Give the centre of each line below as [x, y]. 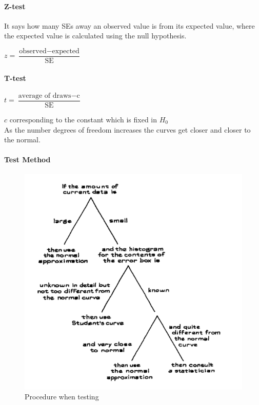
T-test [15, 78]
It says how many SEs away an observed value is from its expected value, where [129, 25]
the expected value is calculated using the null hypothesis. [95, 36]
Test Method [27, 159]
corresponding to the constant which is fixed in [83, 119]
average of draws [45, 95]
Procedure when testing [62, 397]
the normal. [22, 140]
